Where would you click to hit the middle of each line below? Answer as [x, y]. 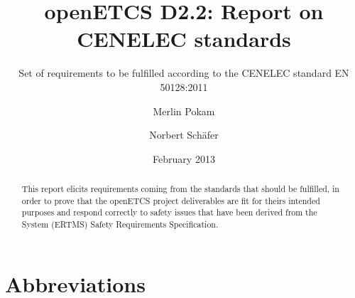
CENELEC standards [184, 39]
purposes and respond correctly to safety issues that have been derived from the [169, 212]
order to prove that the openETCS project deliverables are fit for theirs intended [171, 200]
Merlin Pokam [184, 111]
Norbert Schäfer [184, 135]
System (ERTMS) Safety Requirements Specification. [120, 224]
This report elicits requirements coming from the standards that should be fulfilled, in [180, 189]
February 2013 [184, 158]
